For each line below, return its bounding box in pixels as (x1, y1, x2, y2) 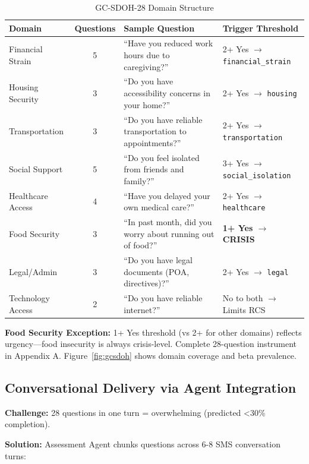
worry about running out (124, 227, 215, 239)
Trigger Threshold (222, 21, 299, 34)
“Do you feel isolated (124, 151, 200, 163)
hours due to (124, 49, 170, 61)
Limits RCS (222, 303, 266, 315)
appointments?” (124, 136, 181, 149)
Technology (9, 292, 50, 304)
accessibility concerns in (124, 87, 210, 99)
